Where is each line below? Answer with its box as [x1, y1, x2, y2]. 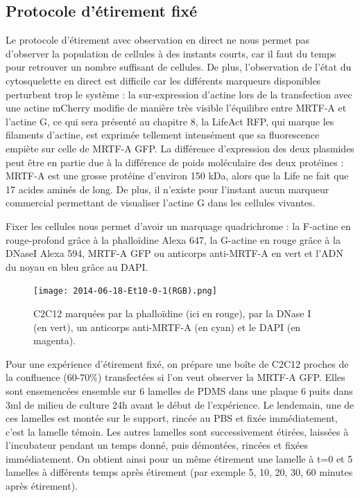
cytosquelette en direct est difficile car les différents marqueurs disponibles [6, 73, 321, 87]
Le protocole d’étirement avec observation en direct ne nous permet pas [6, 33, 310, 47]
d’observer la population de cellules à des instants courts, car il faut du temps [6, 46, 336, 60]
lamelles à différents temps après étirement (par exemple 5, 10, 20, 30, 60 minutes [6, 465, 353, 479]
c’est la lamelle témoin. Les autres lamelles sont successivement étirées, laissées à [6, 424, 349, 438]
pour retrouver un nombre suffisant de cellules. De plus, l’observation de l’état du [6, 60, 352, 74]
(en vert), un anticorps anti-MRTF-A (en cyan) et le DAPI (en [33, 319, 301, 334]
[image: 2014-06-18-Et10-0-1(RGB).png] [33, 286, 217, 296]
